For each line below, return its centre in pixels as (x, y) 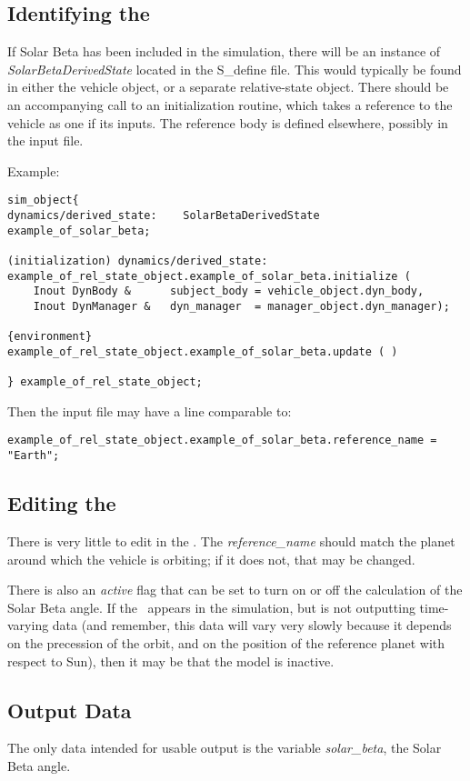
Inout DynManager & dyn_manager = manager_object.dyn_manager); (241, 306)
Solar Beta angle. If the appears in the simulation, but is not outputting (211, 607)
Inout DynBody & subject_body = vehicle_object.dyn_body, (229, 291)
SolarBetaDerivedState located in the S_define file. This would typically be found (235, 69)
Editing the (62, 503)
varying (28, 625)
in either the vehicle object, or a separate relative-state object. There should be (228, 87)
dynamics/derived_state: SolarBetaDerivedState (164, 216)
